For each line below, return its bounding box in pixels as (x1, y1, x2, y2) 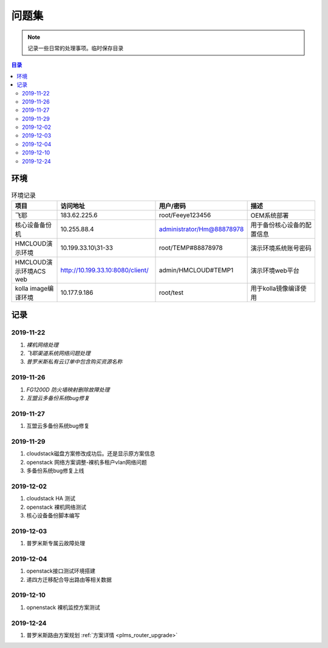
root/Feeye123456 (159, 210, 211, 219)
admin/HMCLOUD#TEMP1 (159, 266, 234, 274)
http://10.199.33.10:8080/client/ (60, 266, 149, 274)
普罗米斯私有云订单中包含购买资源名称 (26, 358, 123, 365)
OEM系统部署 (250, 211, 289, 219)
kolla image (15, 284, 48, 292)
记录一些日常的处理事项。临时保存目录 (27, 44, 124, 52)
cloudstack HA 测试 (26, 495, 76, 502)
